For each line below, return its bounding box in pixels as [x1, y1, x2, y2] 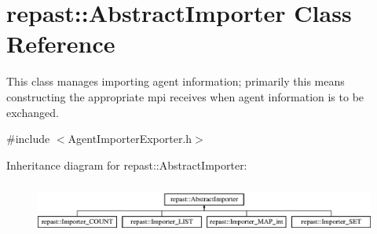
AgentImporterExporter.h [68, 130, 192, 147]
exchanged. [6, 104, 59, 120]
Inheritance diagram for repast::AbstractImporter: [6, 156, 247, 173]
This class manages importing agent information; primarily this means [6, 73, 345, 90]
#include [6, 130, 50, 147]
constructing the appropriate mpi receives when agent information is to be [6, 88, 364, 104]
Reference [6, 27, 115, 60]
